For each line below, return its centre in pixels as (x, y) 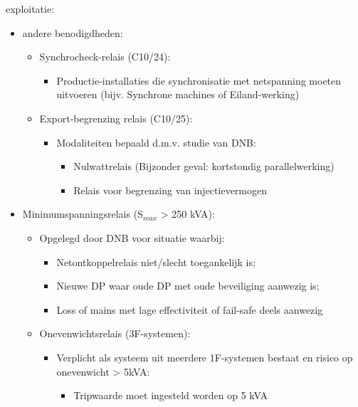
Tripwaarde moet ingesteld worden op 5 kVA (170, 395)
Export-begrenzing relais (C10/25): (116, 118)
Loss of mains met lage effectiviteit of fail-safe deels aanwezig (190, 309)
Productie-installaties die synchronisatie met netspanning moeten (199, 80)
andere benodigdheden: (73, 32)
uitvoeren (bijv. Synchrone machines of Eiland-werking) (178, 94)
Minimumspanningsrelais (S (83, 214)
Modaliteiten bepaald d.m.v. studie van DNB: (156, 142)
